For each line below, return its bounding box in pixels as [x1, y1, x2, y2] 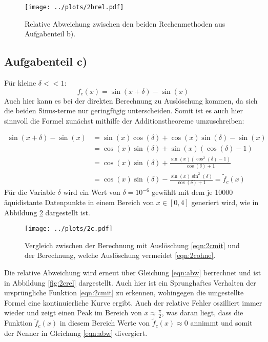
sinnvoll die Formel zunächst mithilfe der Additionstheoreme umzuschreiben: [4, 115, 244, 126]
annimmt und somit [190, 317, 253, 328]
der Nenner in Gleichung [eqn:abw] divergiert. [4, 328, 148, 338]
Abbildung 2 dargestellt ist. [4, 207, 90, 217]
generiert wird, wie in [191, 197, 259, 208]
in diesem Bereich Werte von [59, 317, 150, 328]
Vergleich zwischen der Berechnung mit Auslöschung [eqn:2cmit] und [25, 239, 240, 250]
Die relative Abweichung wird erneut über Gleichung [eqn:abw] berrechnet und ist [4, 267, 261, 278]
